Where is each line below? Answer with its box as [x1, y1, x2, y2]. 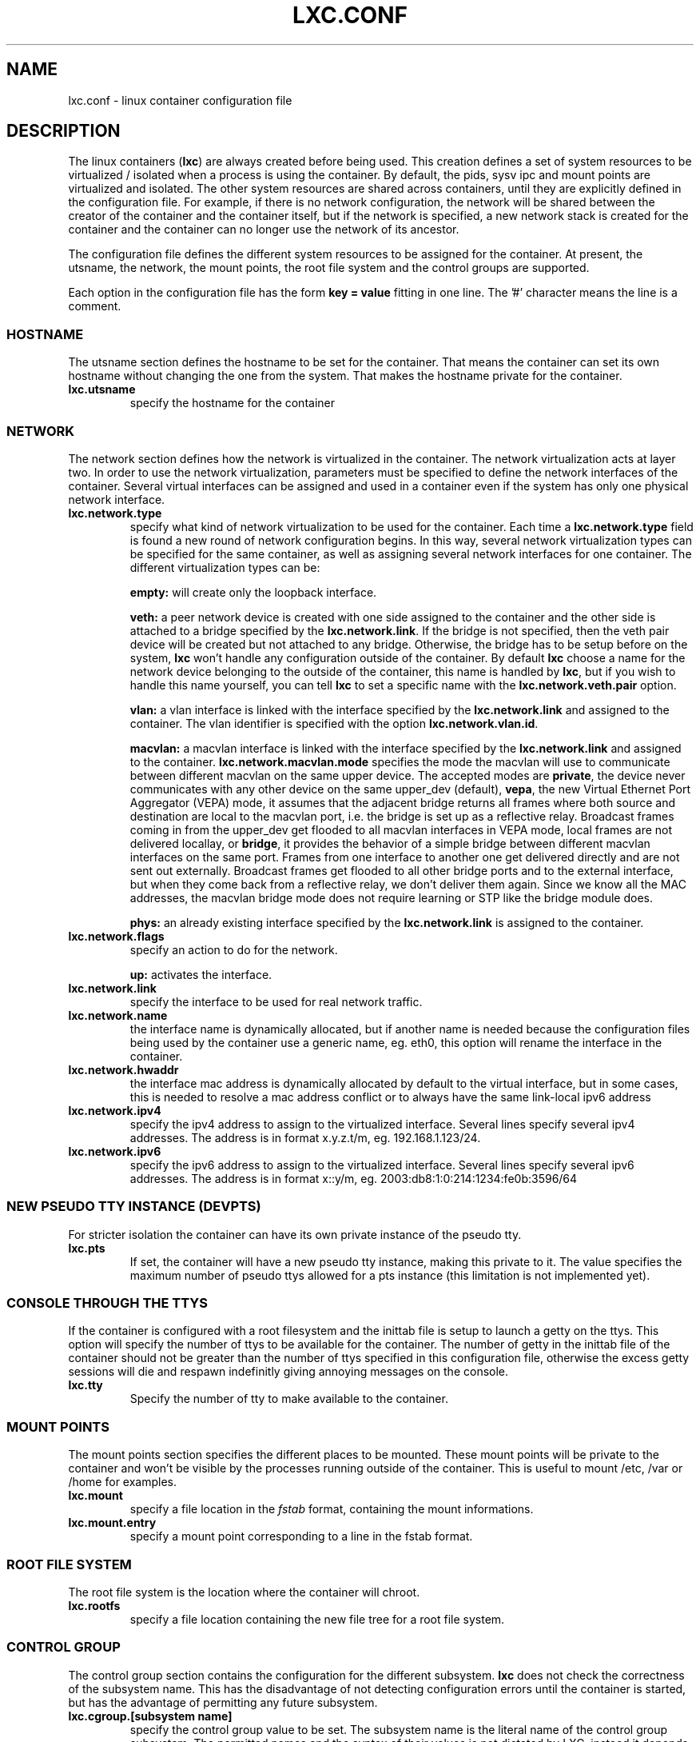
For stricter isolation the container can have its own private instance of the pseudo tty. [68, 1227, 522, 1241]
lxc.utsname [68, 382, 136, 397]
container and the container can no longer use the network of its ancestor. [68, 222, 459, 237]
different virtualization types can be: [129, 560, 320, 574]
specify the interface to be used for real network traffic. [129, 994, 423, 1009]
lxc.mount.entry [68, 1516, 157, 1530]
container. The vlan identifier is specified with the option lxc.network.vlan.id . [129, 716, 539, 730]
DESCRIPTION [6, 121, 121, 142]
